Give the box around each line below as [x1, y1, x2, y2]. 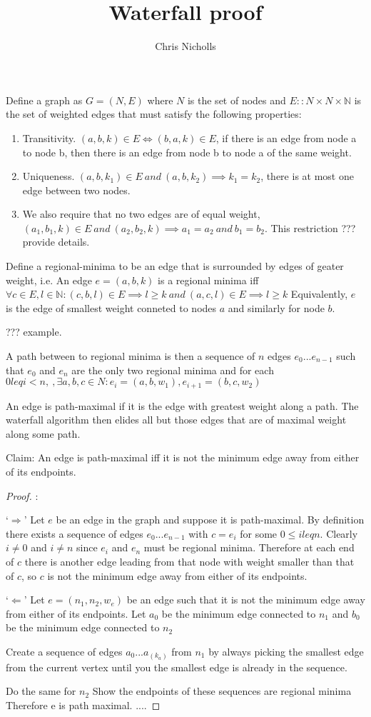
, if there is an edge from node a [215, 130, 357, 145]
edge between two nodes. [22, 182, 131, 197]
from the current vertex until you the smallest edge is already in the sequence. [6, 659, 347, 674]
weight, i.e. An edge [6, 272, 92, 287]
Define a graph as [6, 92, 83, 107]
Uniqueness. [22, 169, 75, 184]
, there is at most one [260, 169, 354, 184]
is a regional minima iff [158, 272, 259, 287]
